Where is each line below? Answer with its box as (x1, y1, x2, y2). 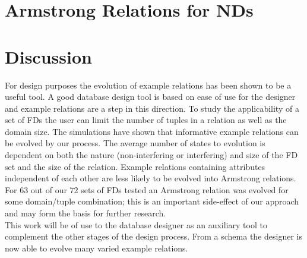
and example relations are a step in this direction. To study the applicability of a (5, 102, 299, 114)
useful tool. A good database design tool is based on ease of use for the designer (5, 90, 296, 103)
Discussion (5, 44, 92, 68)
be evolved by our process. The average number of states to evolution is (5, 137, 265, 149)
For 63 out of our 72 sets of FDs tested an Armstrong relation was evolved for (5, 183, 289, 196)
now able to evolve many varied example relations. (5, 241, 188, 254)
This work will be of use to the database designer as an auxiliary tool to (5, 218, 267, 231)
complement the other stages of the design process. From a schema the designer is (5, 230, 302, 243)
